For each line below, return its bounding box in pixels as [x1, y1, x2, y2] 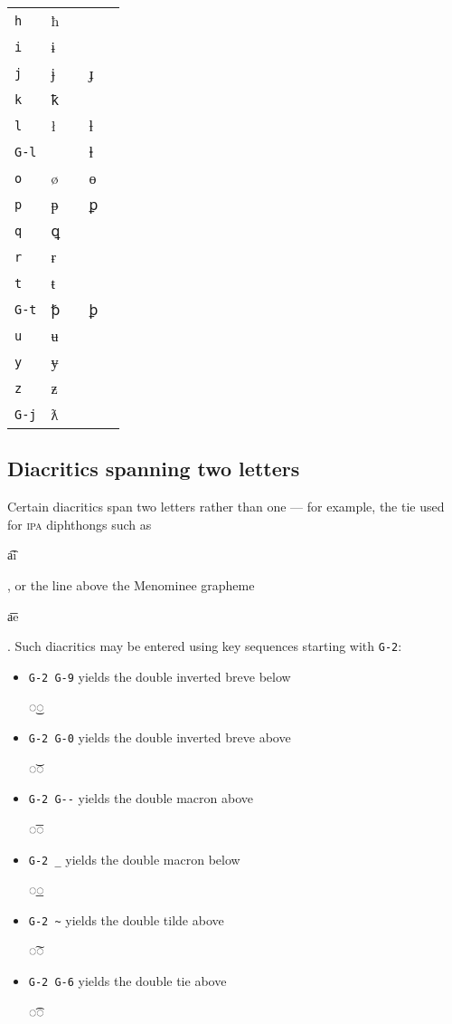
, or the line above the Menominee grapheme [7, 575, 255, 594]
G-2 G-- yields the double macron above [28, 789, 253, 808]
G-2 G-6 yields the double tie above [28, 971, 227, 991]
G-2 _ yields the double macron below [28, 849, 240, 868]
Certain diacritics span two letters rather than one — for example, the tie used [7, 497, 445, 516]
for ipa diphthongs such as [7, 514, 152, 533]
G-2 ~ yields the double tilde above [28, 910, 224, 929]
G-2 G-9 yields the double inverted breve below [28, 666, 291, 685]
